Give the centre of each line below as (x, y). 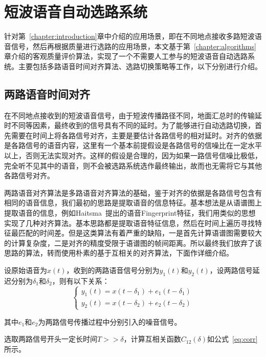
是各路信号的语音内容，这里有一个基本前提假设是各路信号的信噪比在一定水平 (133, 145)
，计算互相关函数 (152, 339)
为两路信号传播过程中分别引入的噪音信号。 (110, 321)
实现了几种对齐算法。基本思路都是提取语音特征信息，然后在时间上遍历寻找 (129, 223)
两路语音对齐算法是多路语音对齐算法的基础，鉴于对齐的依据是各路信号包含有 (133, 192)
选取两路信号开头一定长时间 (51, 339)
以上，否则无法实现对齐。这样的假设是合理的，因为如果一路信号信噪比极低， (133, 155)
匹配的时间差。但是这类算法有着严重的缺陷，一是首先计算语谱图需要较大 (140, 233)
